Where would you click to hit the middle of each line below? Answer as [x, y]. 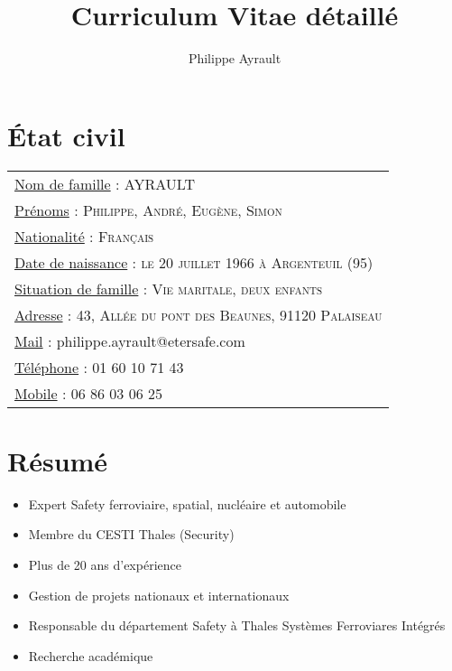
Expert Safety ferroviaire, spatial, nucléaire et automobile [187, 503]
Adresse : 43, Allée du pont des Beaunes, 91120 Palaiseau [198, 314]
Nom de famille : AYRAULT [105, 183]
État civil [66, 135]
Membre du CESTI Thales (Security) [131, 534]
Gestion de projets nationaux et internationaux [159, 595]
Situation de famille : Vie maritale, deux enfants [169, 288]
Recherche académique [91, 655]
